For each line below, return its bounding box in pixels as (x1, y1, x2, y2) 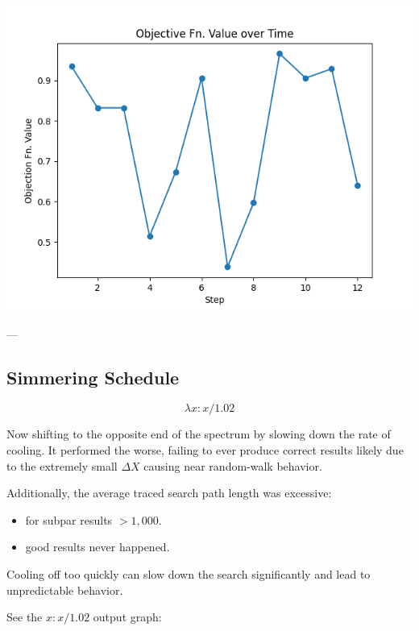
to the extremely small (6, 457, 118, 474)
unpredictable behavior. (6, 581, 123, 598)
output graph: (93, 608, 162, 625)
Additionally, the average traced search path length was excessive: (6, 484, 332, 501)
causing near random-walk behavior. (143, 457, 322, 474)
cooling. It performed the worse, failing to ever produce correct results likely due (6, 441, 404, 458)
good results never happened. (25, 538, 170, 555)
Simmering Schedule (6, 364, 180, 389)
